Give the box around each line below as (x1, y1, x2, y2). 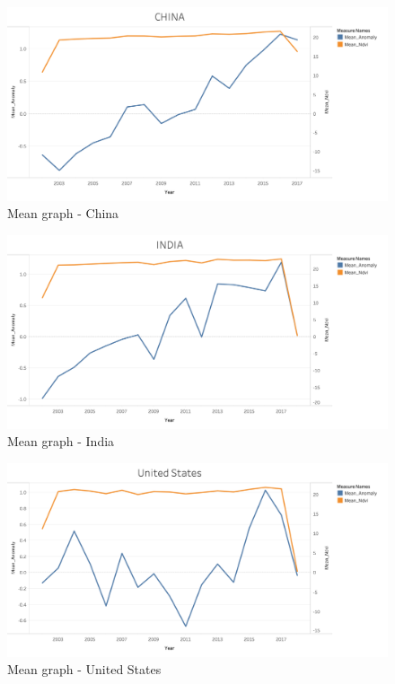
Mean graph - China (7, 204, 119, 223)
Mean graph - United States (7, 660, 162, 679)
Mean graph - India (7, 432, 115, 451)
